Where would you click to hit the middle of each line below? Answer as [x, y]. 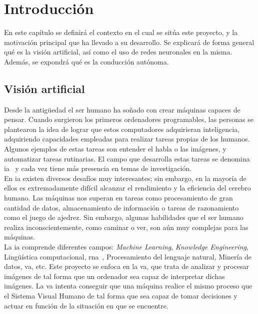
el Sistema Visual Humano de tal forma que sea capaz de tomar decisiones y [121, 295]
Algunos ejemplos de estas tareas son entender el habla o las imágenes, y [115, 149]
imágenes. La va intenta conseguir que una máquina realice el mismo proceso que [128, 286]
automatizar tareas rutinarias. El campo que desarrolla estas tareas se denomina [127, 158]
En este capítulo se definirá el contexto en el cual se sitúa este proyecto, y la [121, 32]
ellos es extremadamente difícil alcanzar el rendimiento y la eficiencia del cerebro [127, 188]
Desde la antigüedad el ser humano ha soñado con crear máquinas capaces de [122, 109]
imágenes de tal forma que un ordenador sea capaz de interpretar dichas [114, 276]
